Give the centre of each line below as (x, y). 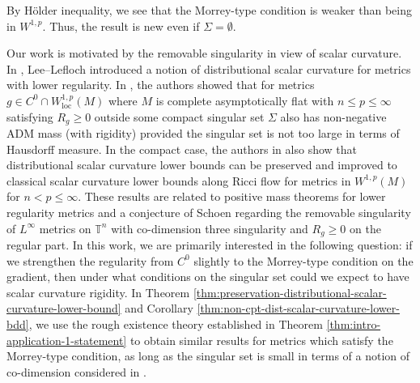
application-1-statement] (67, 340)
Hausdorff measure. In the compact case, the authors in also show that (182, 149)
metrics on (65, 228)
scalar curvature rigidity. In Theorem (98, 292)
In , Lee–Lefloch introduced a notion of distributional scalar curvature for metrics (209, 68)
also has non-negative (333, 116)
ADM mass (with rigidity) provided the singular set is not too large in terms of (203, 133)
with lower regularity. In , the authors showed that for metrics (161, 85)
